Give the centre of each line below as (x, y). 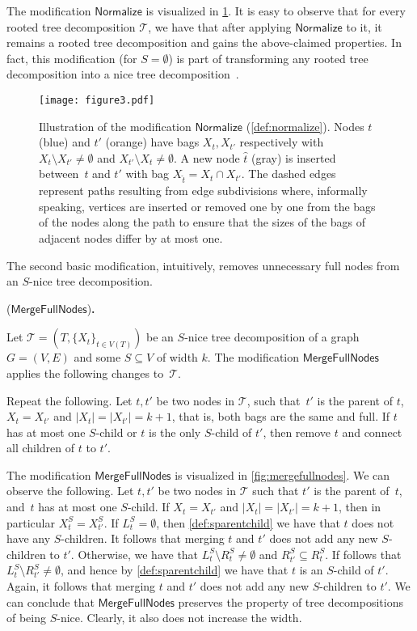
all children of (41, 448)
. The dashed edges (289, 174)
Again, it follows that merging (81, 586)
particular (31, 522)
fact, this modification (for (72, 58)
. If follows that (363, 554)
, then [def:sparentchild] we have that (248, 522)
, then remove (297, 432)
